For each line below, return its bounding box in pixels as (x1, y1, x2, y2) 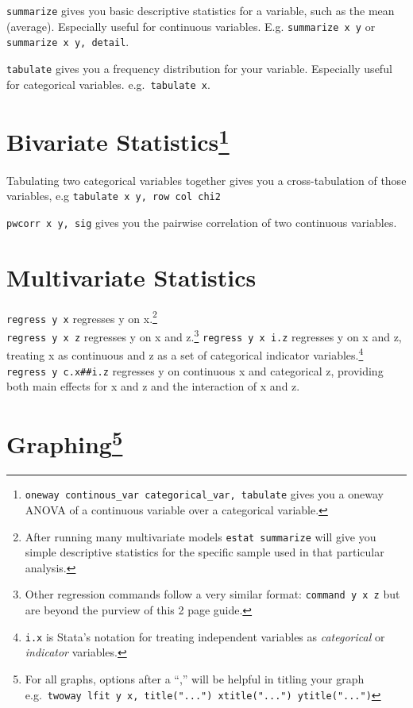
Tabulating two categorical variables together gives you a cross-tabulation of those (6, 171, 407, 188)
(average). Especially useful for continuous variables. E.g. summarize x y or (6, 17, 376, 34)
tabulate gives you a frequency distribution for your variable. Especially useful (6, 60, 392, 76)
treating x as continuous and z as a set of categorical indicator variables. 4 (6, 344, 364, 364)
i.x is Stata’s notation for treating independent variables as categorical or (25, 628, 385, 645)
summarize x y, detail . (6, 33, 129, 50)
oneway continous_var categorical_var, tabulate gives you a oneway (25, 486, 384, 502)
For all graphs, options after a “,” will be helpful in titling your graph (25, 670, 365, 687)
